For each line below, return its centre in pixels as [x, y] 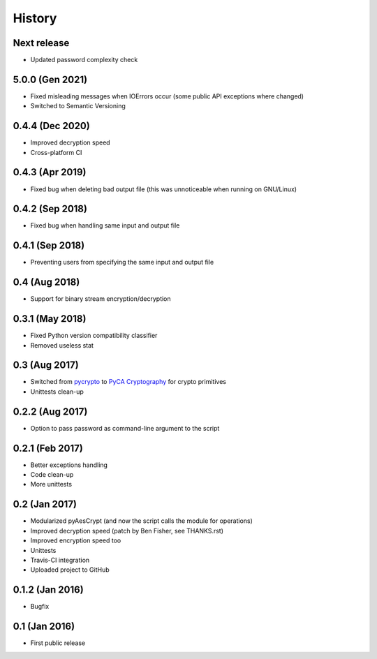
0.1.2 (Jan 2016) [48, 590]
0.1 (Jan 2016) [44, 627]
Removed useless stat [62, 345]
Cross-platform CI [56, 152]
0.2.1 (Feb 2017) [48, 448]
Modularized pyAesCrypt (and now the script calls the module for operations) [141, 521]
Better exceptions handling [69, 465]
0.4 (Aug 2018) [46, 282]
